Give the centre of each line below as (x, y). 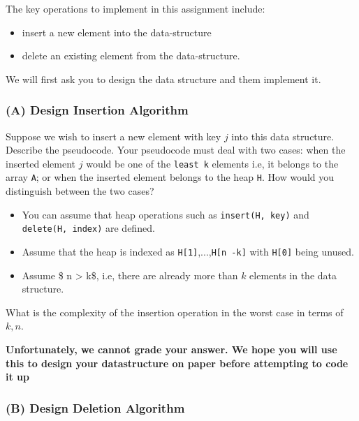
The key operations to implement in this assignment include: (135, 8)
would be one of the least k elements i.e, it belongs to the (212, 163)
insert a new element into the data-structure (117, 32)
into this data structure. (283, 136)
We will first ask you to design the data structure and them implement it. (163, 79)
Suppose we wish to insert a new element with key (113, 136)
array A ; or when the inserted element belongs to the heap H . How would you (170, 177)
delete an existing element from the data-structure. (131, 56)
